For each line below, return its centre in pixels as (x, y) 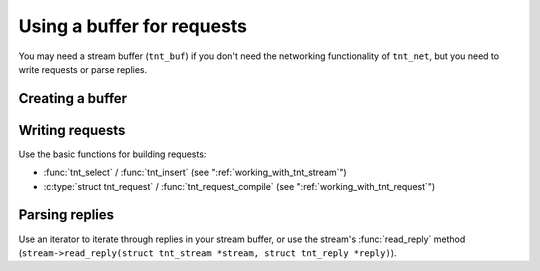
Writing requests (72, 130)
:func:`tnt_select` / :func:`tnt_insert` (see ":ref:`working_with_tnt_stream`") (195, 172)
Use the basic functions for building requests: (112, 154)
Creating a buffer (73, 98)
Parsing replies (66, 215)
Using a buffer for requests (133, 26)
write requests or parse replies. (83, 69)
